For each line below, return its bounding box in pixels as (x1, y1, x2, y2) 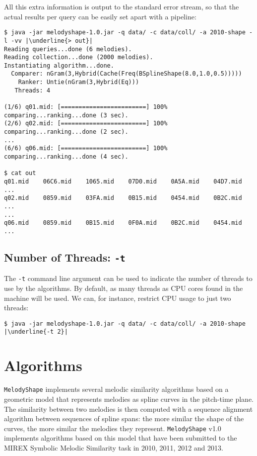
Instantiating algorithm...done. (4, 62, 114, 69)
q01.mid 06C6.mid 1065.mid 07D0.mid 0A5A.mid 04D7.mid (4, 178, 242, 185)
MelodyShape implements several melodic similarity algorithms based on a (4, 384, 229, 394)
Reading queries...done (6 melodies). (4, 45, 132, 53)
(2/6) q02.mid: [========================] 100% (4, 120, 168, 127)
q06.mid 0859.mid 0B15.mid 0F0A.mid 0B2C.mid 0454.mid (4, 219, 242, 227)
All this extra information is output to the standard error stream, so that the (4, 1, 239, 11)
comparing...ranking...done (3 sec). (4, 111, 128, 119)
